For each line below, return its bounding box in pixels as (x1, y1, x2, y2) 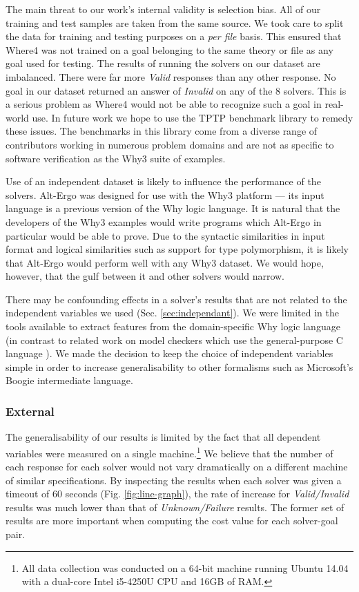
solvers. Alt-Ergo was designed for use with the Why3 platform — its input (6, 187, 324, 202)
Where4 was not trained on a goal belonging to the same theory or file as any (6, 42, 333, 57)
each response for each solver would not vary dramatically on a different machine (6, 459, 348, 474)
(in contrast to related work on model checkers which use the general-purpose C (6, 332, 343, 347)
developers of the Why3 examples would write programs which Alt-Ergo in (6, 214, 322, 229)
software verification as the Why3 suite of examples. (6, 151, 226, 165)
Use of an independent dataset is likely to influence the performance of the (6, 174, 321, 189)
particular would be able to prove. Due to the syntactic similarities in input (6, 228, 325, 242)
